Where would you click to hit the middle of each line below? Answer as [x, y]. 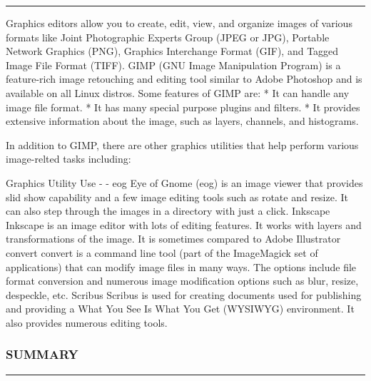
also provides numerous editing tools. [87, 322]
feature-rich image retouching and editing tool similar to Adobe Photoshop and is [184, 79]
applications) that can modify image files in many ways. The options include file [181, 266]
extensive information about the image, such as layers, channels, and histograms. [182, 121]
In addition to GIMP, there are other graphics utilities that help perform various [182, 144]
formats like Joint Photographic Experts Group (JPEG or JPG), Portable [168, 37]
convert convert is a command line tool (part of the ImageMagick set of [162, 252]
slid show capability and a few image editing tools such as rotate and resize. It [177, 197]
